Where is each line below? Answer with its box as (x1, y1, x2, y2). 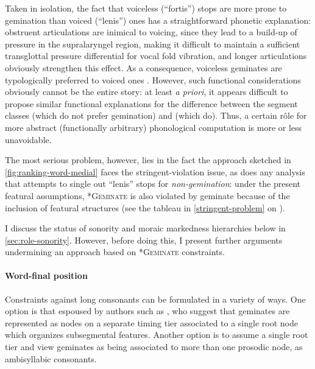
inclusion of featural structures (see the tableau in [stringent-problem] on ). (5, 201, 285, 214)
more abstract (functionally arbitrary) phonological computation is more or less (5, 121, 302, 133)
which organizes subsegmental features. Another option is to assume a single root (5, 328, 308, 341)
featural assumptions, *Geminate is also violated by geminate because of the (5, 189, 290, 202)
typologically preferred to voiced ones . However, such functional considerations (5, 73, 301, 86)
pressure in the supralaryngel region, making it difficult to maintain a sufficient (5, 37, 300, 50)
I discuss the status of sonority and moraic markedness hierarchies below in (5, 222, 286, 234)
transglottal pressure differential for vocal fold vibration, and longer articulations (5, 49, 307, 62)
